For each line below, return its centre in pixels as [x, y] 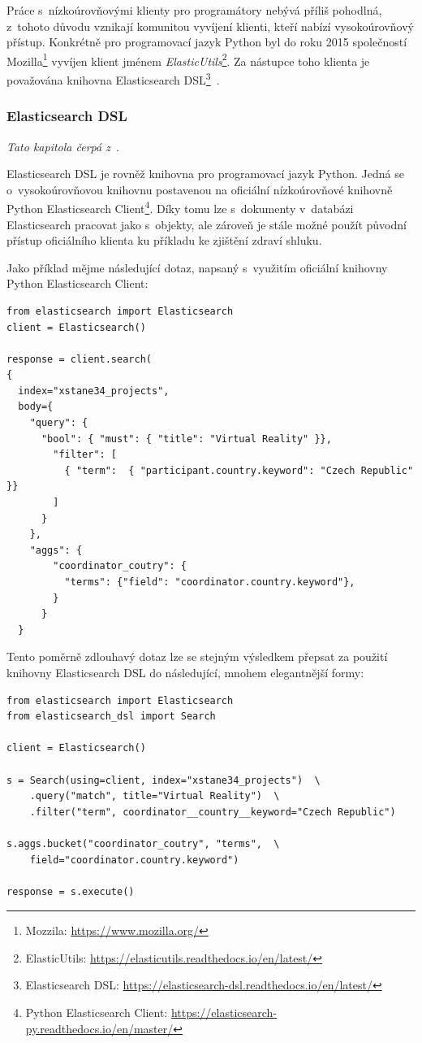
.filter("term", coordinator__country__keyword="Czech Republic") [213, 812]
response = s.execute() [71, 891]
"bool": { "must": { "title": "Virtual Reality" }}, [186, 439]
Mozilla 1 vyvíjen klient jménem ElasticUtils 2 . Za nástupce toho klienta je [188, 59]
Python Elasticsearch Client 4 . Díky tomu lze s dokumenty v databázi [180, 207]
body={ [36, 407]
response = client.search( [79, 359]
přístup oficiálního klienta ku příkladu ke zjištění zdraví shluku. [164, 240]
